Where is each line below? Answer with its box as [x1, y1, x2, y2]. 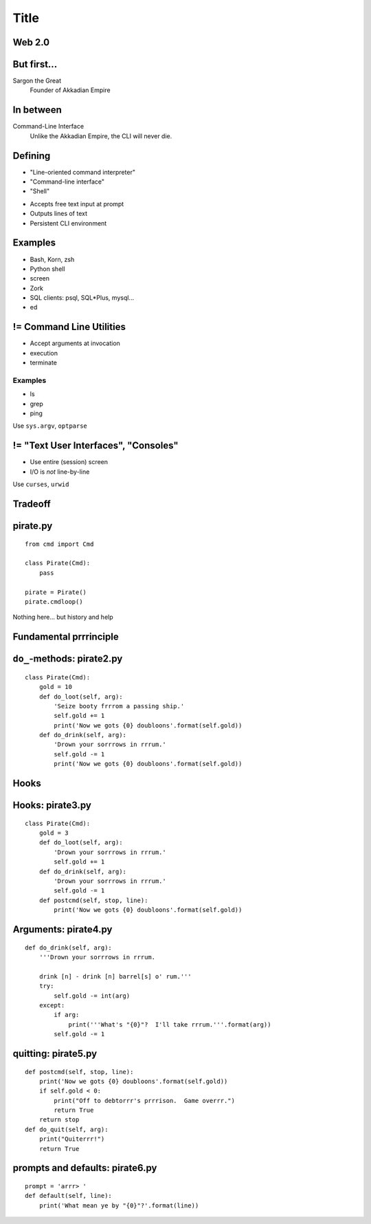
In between [12, 104, 62, 116]
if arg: [54, 1011, 80, 1019]
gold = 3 [38, 829, 69, 837]
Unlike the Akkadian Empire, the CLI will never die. [30, 131, 172, 140]
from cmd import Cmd [25, 540, 94, 548]
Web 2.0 [12, 36, 50, 48]
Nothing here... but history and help [12, 613, 113, 622]
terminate [30, 358, 58, 367]
